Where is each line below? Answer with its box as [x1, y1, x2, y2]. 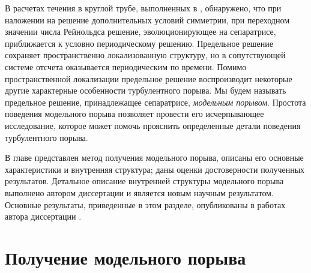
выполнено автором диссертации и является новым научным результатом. [5, 186, 274, 199]
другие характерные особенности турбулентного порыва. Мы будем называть [5, 84, 286, 97]
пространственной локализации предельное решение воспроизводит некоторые [5, 72, 292, 85]
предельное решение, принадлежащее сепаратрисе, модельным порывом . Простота [5, 95, 306, 108]
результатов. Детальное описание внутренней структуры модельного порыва [5, 175, 284, 187]
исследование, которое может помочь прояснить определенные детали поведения [5, 119, 301, 131]
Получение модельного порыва [5, 245, 246, 269]
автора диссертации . [5, 210, 82, 223]
